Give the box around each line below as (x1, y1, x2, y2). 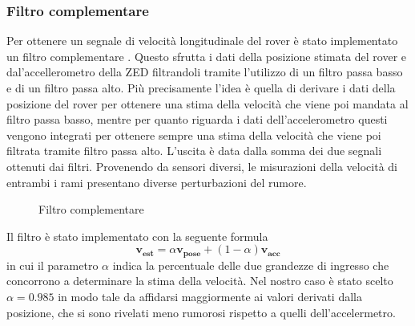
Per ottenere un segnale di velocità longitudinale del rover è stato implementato (6, 32, 398, 49)
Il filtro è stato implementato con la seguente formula (6, 227, 268, 244)
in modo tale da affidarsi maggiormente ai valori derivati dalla (58, 287, 362, 304)
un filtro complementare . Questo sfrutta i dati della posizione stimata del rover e (6, 47, 407, 64)
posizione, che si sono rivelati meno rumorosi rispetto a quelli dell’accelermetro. (6, 304, 396, 320)
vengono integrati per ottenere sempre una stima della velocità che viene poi (6, 126, 381, 143)
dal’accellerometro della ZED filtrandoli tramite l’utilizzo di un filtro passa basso (6, 63, 403, 80)
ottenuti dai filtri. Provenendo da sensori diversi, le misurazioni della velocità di (6, 157, 398, 174)
